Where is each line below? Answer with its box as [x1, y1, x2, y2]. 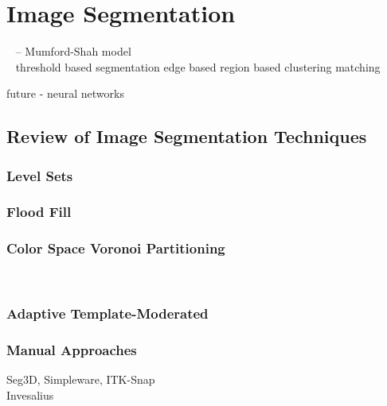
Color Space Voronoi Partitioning [6, 238, 225, 258]
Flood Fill [6, 202, 72, 222]
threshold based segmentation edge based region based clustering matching [15, 58, 381, 75]
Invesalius [6, 386, 54, 403]
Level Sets [6, 165, 73, 185]
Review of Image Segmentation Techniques [6, 124, 367, 149]
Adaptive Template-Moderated [6, 304, 209, 323]
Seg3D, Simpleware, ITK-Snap [6, 371, 155, 388]
